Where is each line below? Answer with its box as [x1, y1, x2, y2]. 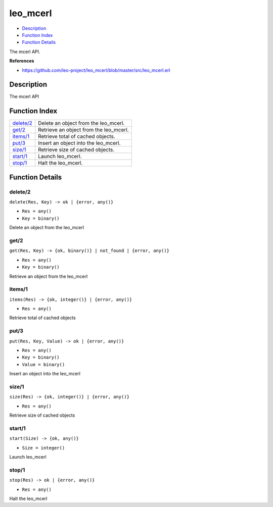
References [9, 58, 34, 64]
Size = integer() [22, 445, 65, 450]
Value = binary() [22, 362, 65, 367]
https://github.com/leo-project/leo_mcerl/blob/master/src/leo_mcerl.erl [22, 67, 170, 73]
